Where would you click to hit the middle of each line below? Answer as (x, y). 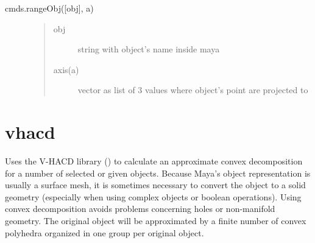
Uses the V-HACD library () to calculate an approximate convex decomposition (154, 161)
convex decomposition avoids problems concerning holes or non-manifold (140, 209)
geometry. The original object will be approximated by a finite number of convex (156, 221)
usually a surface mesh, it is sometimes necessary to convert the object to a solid (155, 185)
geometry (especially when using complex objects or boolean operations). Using (153, 196)
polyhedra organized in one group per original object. (104, 232)
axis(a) (66, 69)
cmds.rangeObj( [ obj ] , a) (49, 8)
